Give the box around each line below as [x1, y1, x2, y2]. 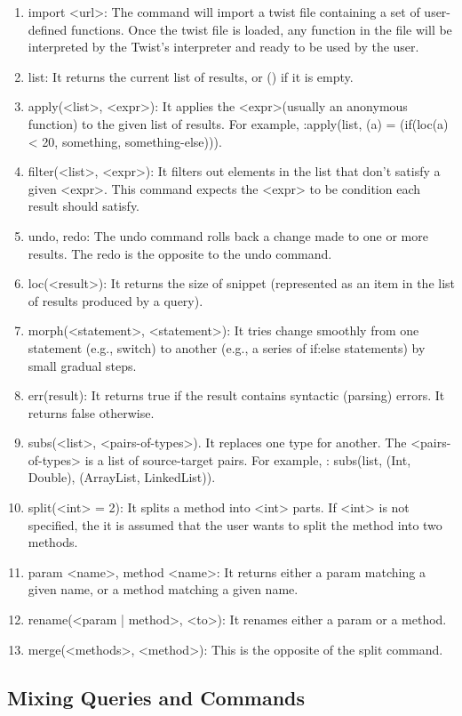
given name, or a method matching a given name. [28, 580, 299, 599]
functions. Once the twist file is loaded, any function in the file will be [71, 20, 452, 38]
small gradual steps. [28, 356, 137, 374]
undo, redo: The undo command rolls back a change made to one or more [28, 226, 428, 245]
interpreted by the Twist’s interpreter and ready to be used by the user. [28, 37, 419, 56]
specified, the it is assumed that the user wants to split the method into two [28, 515, 442, 534]
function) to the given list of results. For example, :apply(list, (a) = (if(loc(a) [28, 114, 449, 133]
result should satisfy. [28, 197, 139, 215]
